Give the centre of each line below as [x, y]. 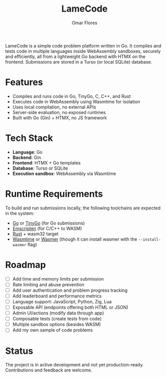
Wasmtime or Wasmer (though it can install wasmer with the [75, 239]
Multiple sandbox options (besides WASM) [57, 325]
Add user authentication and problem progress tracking [70, 290]
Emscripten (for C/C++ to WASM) [47, 228]
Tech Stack [29, 138]
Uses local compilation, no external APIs [54, 107]
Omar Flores [85, 23]
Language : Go [27, 152]
